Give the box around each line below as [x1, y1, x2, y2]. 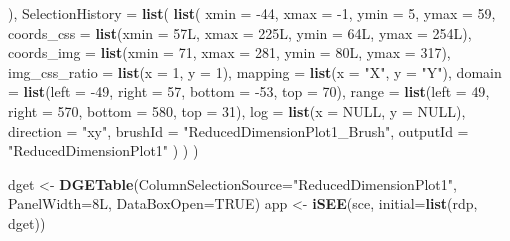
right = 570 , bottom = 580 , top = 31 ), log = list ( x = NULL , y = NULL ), [8, 100, 466, 121]
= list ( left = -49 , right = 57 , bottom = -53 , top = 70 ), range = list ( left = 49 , [8, 81, 490, 102]
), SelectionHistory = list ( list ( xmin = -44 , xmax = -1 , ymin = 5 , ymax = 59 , [8, 3, 496, 23]
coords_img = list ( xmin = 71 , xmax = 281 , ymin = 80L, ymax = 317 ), [8, 42, 451, 63]
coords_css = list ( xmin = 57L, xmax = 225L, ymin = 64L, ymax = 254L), [8, 22, 472, 43]
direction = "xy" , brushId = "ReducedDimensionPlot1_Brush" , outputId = [8, 120, 469, 141]
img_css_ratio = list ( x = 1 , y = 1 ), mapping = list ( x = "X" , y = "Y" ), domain [8, 61, 502, 82]
